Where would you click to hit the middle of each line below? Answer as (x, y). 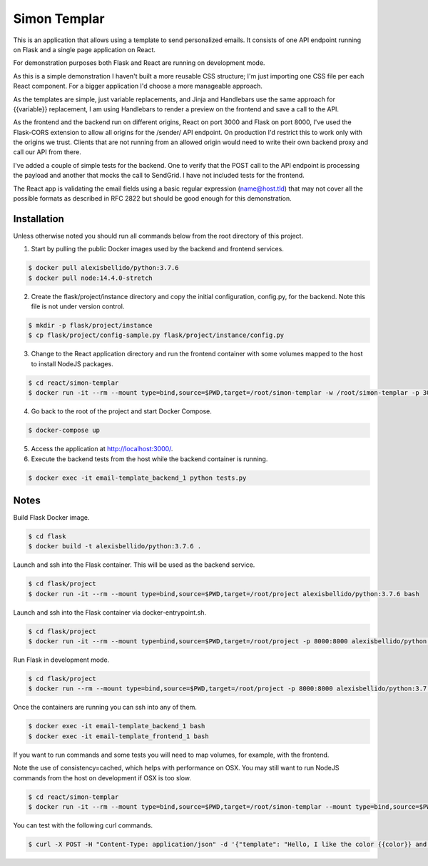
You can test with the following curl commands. (83, 825)
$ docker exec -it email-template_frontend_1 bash (119, 736)
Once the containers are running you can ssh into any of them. (105, 708)
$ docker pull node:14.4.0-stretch (90, 278)
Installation (39, 219)
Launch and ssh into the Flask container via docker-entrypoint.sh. (110, 612)
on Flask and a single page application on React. (85, 49)
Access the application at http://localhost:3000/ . (102, 449)
